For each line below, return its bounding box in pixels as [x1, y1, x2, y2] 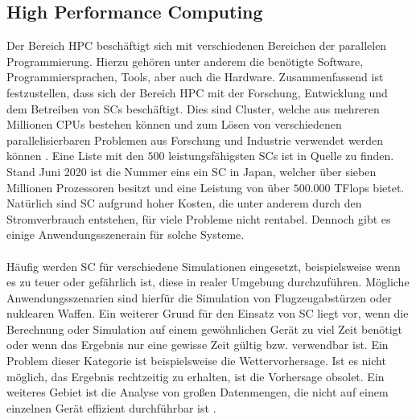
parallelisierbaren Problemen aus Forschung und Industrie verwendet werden [6, 131, 384, 148]
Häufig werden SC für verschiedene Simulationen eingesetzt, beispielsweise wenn [6, 257, 401, 274]
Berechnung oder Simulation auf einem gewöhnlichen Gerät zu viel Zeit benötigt [6, 320, 402, 337]
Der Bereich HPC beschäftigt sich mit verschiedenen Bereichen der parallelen [6, 37, 387, 54]
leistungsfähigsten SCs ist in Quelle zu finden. [168, 147, 394, 164]
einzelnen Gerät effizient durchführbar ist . [6, 399, 216, 416]
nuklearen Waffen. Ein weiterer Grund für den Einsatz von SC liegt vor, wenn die [6, 305, 409, 322]
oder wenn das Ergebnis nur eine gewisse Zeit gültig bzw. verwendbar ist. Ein [6, 336, 389, 353]
